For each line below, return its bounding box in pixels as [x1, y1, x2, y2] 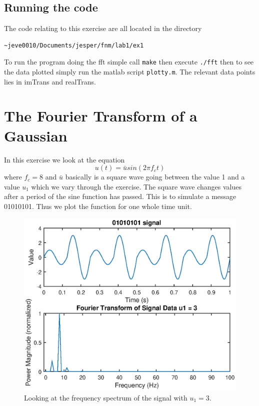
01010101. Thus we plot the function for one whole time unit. [4, 200, 192, 211]
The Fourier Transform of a [4, 105, 197, 126]
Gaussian [4, 125, 67, 145]
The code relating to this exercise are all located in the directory [4, 23, 202, 33]
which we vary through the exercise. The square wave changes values [31, 181, 241, 191]
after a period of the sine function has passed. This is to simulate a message [4, 191, 236, 201]
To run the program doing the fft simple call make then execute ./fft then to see [4, 56, 254, 67]
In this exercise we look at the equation [4, 154, 125, 164]
